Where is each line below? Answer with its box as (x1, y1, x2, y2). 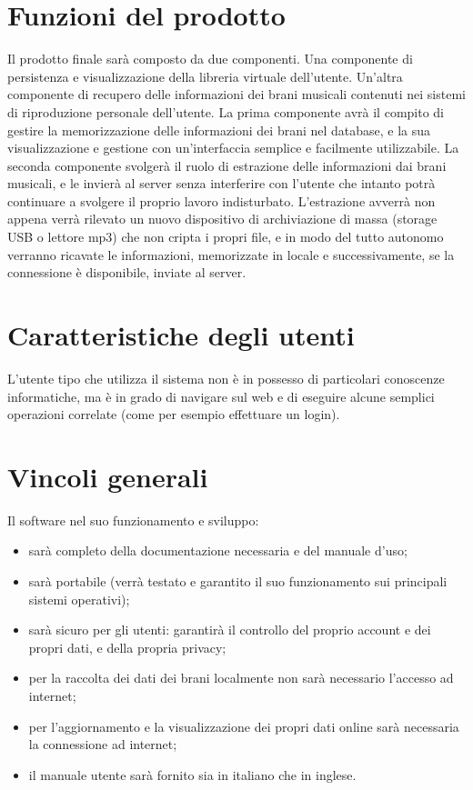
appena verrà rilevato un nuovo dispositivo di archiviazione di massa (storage (7, 209, 438, 228)
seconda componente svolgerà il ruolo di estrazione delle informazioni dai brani (7, 155, 447, 175)
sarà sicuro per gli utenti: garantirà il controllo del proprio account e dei (28, 620, 431, 639)
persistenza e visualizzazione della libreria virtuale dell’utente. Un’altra (7, 66, 403, 85)
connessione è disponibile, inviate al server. (7, 263, 247, 282)
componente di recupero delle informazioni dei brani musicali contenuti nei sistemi (7, 85, 466, 104)
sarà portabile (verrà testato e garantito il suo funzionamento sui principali (28, 572, 448, 591)
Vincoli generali (7, 457, 208, 495)
